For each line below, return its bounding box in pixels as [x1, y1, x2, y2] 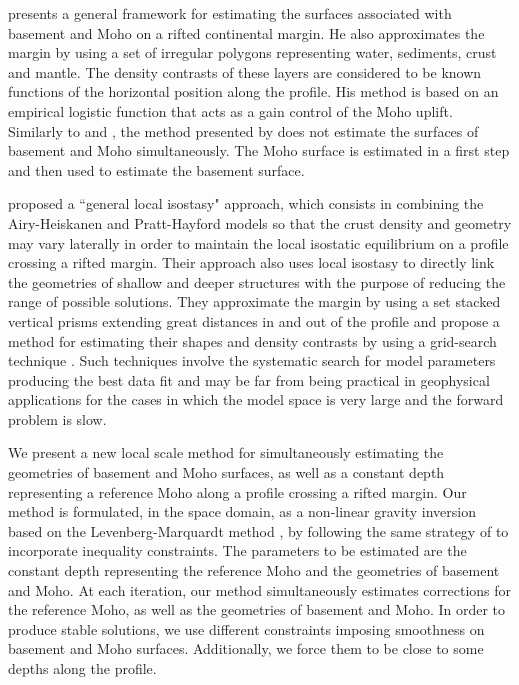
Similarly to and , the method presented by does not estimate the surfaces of [8, 120, 479, 141]
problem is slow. [8, 408, 107, 429]
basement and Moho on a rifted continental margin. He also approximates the [8, 22, 485, 43]
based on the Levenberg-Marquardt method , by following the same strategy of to [8, 520, 509, 541]
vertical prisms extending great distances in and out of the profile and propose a [8, 310, 500, 331]
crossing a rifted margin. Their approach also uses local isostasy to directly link [8, 252, 495, 273]
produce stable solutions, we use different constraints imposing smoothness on [8, 618, 485, 639]
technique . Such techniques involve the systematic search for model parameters [8, 350, 496, 371]
